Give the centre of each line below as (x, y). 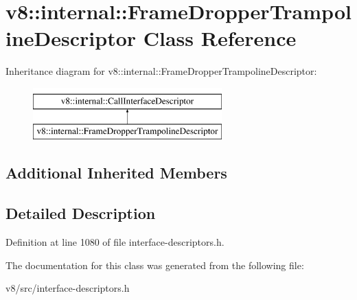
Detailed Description (81, 213)
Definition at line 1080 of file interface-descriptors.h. (115, 242)
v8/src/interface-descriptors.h (68, 288)
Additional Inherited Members (116, 173)
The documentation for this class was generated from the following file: (155, 265)
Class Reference (220, 38)
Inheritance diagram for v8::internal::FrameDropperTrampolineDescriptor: (161, 71)
